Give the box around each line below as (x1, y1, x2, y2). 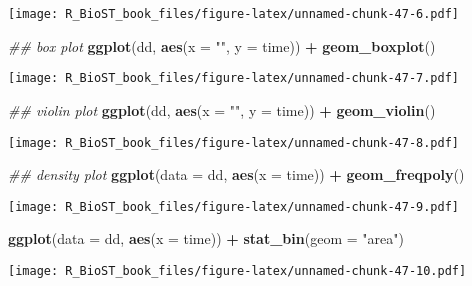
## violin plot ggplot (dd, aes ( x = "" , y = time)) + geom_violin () (8, 99, 436, 120)
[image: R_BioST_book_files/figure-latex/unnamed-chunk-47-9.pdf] (8, 199, 460, 214)
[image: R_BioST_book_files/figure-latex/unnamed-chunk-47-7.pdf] (8, 71, 460, 86)
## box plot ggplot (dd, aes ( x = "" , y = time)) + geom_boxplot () (8, 35, 436, 56)
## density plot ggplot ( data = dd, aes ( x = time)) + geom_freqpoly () (8, 164, 465, 185)
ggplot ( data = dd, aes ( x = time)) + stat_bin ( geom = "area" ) (8, 228, 404, 249)
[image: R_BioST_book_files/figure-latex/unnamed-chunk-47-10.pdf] (8, 264, 467, 278)
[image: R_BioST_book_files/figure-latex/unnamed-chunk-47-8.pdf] (8, 135, 460, 150)
